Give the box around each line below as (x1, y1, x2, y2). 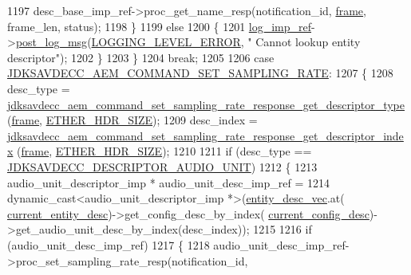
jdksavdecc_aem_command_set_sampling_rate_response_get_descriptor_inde (7, 127, 404, 143)
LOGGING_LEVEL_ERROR (91, 33, 241, 50)
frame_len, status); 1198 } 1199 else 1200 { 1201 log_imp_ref (7, 18, 312, 34)
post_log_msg (15, 33, 88, 50)
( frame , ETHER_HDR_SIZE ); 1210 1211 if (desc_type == (17, 143, 312, 159)
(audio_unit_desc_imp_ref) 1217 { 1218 (7, 236, 210, 253)
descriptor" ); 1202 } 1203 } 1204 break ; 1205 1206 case (7, 49, 275, 65)
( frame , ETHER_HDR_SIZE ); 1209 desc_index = (7, 112, 258, 128)
